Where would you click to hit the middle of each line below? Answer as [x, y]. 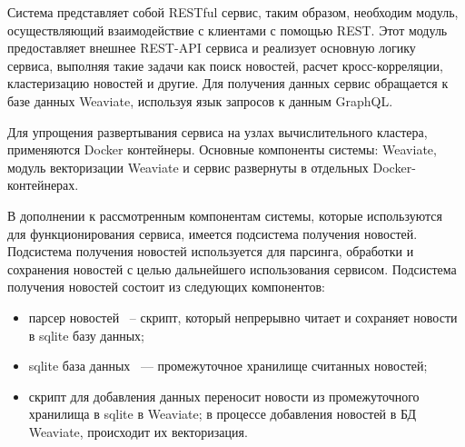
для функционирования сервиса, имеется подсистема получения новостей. [213, 233]
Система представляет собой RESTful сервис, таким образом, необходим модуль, [233, 12]
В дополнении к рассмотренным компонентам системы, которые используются [225, 215]
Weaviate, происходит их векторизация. [138, 431]
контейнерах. [43, 185]
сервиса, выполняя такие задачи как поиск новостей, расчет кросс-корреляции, [225, 65]
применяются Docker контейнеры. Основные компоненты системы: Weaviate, [222, 149]
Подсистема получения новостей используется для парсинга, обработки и [211, 251]
